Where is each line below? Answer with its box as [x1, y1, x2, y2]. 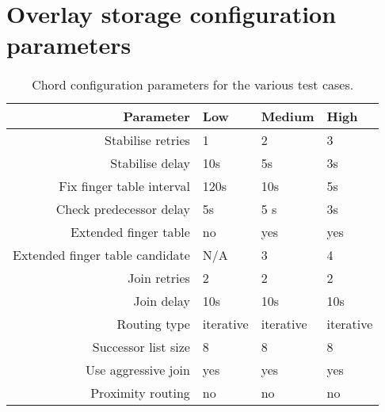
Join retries [128, 269, 190, 288]
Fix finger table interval [59, 177, 190, 196]
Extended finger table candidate [13, 246, 190, 265]
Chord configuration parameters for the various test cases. [32, 75, 354, 94]
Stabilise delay [110, 154, 190, 173]
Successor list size [92, 338, 190, 357]
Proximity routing [90, 383, 190, 402]
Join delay [133, 292, 190, 311]
